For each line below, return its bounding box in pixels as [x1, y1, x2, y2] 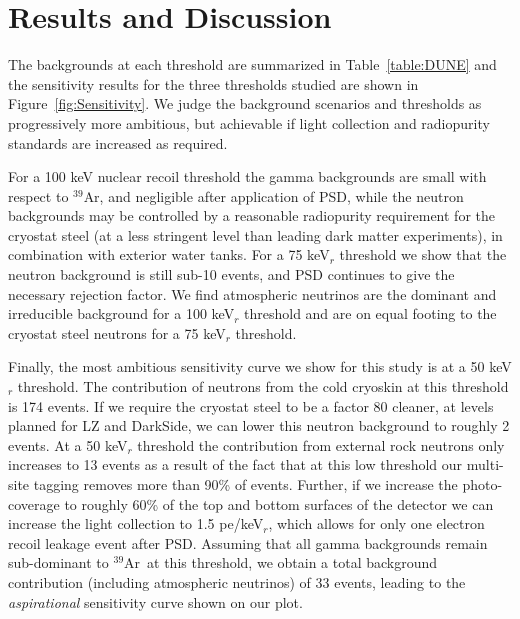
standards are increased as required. [8, 132, 228, 153]
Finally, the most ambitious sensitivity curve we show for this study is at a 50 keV [8, 356, 512, 377]
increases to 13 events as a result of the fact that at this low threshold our [8, 454, 463, 475]
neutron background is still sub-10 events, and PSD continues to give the [8, 264, 455, 285]
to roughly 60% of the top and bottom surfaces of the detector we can [64, 493, 494, 514]
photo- [462, 474, 503, 494]
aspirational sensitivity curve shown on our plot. [8, 591, 303, 612]
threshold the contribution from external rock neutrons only [137, 434, 505, 455]
